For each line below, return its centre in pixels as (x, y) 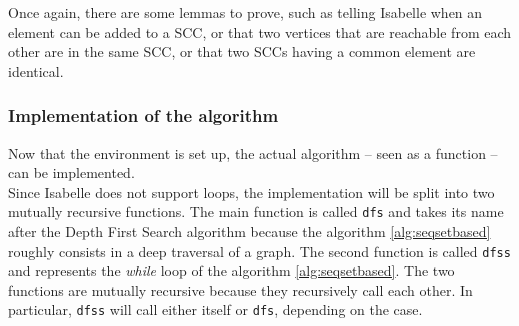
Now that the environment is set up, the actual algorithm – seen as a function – (253, 152)
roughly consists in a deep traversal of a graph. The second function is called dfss (259, 250)
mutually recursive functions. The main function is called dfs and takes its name (256, 211)
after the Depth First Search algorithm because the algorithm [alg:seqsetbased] (249, 231)
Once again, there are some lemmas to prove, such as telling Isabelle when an (245, 12)
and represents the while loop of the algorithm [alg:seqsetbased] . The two (231, 270)
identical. (36, 70)
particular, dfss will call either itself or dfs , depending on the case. (215, 309)
